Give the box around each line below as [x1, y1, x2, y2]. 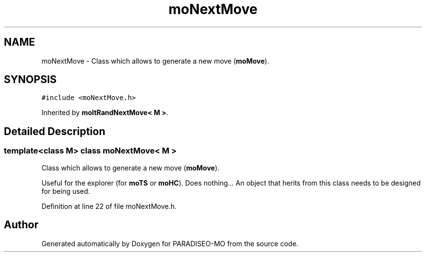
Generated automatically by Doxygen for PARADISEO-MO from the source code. [41, 239, 299, 248]
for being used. [41, 187, 90, 195]
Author [4, 219, 38, 231]
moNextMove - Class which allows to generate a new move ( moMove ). [41, 56, 269, 65]
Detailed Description [4, 125, 106, 137]
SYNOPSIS [4, 73, 57, 86]
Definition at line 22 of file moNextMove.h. [41, 202, 177, 210]
